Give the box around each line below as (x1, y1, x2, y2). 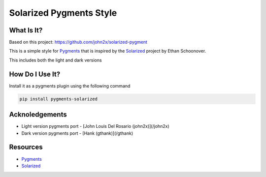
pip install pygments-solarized (19, 96, 98, 102)
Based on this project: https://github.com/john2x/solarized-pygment (9, 39, 148, 45)
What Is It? (9, 26, 43, 34)
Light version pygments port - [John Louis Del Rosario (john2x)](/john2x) (21, 123, 169, 129)
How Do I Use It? (9, 70, 61, 78)
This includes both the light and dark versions (9, 57, 102, 63)
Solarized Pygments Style (9, 7, 117, 18)
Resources (9, 143, 43, 151)
